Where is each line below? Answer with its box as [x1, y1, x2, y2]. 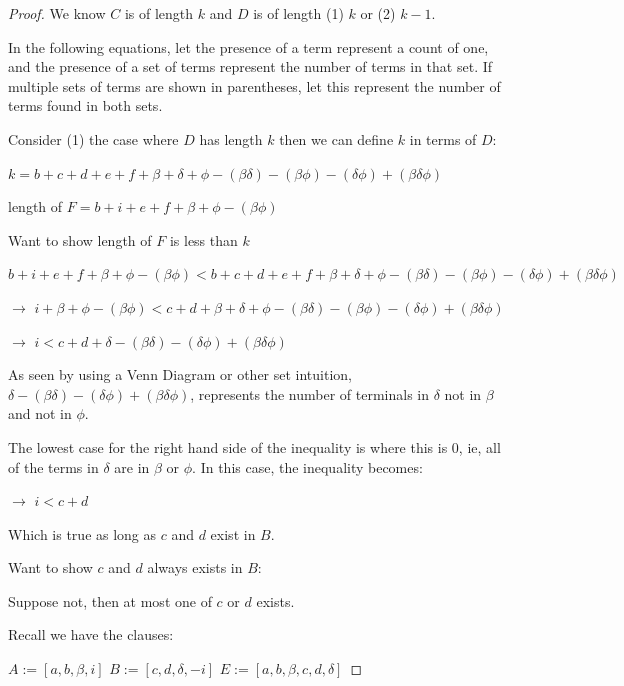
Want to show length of [8, 229, 152, 250]
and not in [8, 403, 72, 424]
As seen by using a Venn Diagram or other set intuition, [8, 364, 353, 385]
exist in [210, 523, 256, 544]
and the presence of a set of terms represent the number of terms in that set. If [8, 56, 493, 77]
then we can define [279, 128, 394, 149]
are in [114, 456, 150, 477]
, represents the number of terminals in [190, 383, 430, 404]
